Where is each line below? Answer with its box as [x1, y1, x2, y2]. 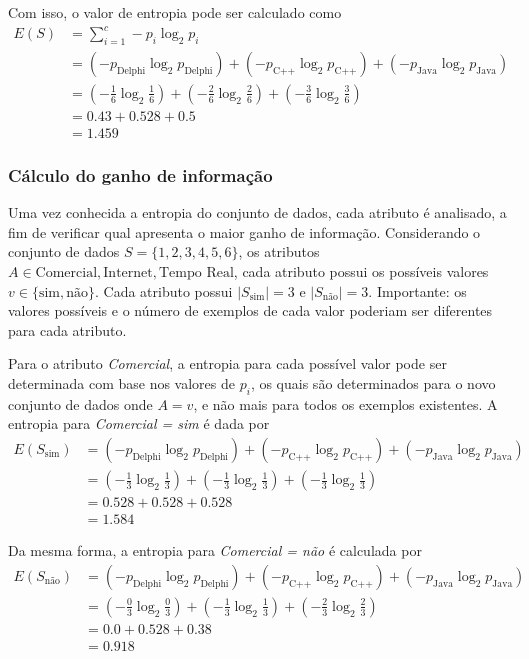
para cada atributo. [8, 319, 127, 340]
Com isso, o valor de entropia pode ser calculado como [8, 2, 342, 22]
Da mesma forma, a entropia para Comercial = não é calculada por [8, 540, 422, 561]
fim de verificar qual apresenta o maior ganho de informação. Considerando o [8, 221, 481, 242]
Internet [103, 266, 153, 281]
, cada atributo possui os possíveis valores [233, 261, 489, 282]
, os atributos [238, 241, 320, 262]
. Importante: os [368, 280, 467, 301]
